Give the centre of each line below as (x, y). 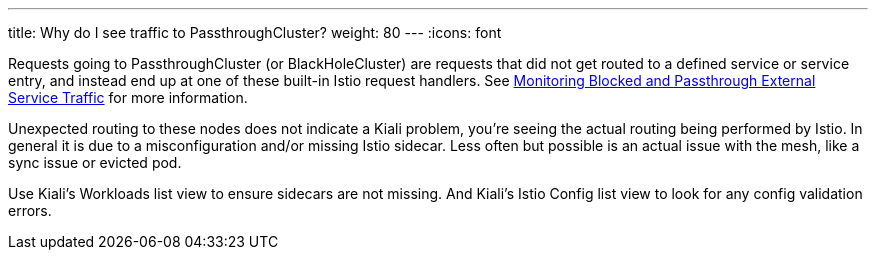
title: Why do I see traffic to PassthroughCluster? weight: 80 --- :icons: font (255, 32)
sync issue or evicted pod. (95, 162)
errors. (30, 210)
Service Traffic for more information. (128, 97)
